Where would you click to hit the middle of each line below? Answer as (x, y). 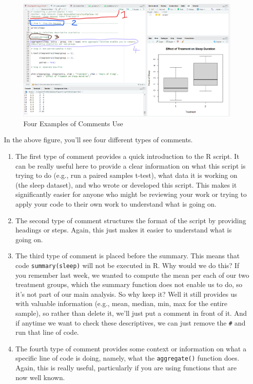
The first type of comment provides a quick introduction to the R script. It (127, 156)
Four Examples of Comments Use (73, 123)
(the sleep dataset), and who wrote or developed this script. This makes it (126, 184)
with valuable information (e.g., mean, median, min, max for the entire (121, 303)
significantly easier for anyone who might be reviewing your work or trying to (131, 194)
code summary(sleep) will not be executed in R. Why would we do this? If (127, 265)
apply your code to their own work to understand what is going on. (116, 204)
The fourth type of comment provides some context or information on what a (131, 348)
